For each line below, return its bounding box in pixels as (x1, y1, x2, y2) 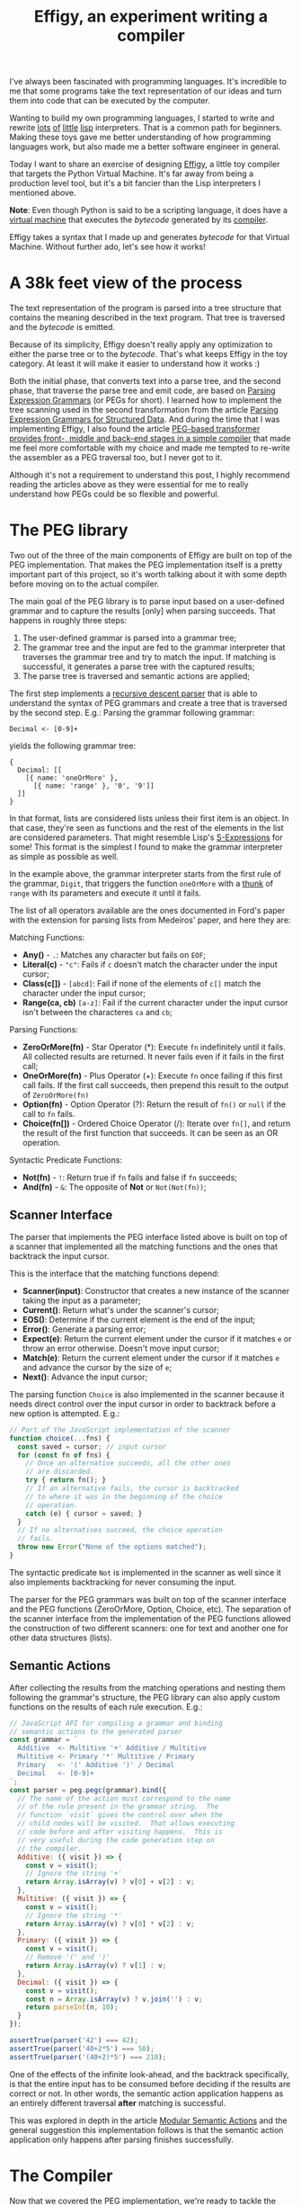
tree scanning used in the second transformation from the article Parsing (9, 405, 279, 415)
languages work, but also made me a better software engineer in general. (9, 141, 281, 152)
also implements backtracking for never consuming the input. (9, 1576, 236, 1587)
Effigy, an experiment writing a (34, 6, 268, 27)
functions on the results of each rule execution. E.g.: (9, 1701, 203, 1712)
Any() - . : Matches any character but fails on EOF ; (22, 950, 207, 960)
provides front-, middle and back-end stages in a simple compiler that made (9, 433, 291, 444)
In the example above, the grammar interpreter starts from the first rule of (9, 869, 281, 879)
